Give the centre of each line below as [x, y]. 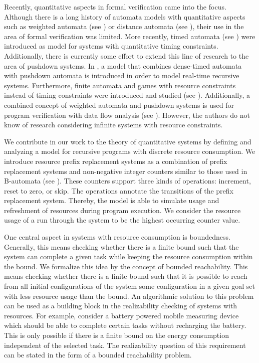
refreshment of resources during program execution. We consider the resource [122, 210]
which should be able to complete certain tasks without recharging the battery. [125, 325]
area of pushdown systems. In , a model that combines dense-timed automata [123, 65]
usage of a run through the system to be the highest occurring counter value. [122, 220]
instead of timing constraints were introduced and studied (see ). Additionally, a [127, 95]
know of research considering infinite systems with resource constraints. [113, 125]
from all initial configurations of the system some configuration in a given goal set [130, 286]
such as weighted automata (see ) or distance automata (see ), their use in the [124, 26]
